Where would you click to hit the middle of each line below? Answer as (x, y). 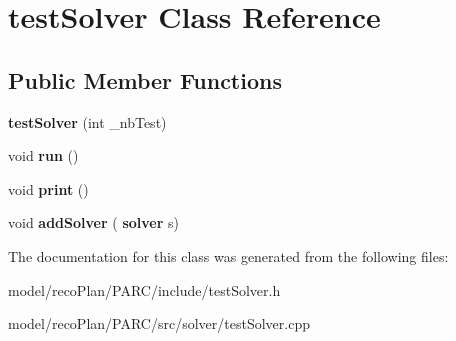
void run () (43, 155)
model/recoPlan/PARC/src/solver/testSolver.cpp (159, 323)
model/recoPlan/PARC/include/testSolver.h (144, 289)
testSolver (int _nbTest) (87, 121)
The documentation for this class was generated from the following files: (228, 255)
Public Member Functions (145, 79)
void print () (48, 188)
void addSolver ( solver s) (93, 222)
